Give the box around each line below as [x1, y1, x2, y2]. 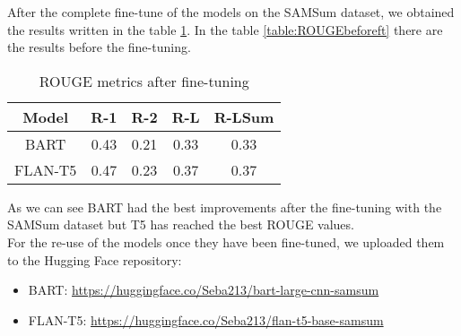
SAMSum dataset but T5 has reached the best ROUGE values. [7, 215, 354, 234]
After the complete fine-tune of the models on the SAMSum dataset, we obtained [7, 3, 455, 21]
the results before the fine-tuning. [7, 38, 191, 56]
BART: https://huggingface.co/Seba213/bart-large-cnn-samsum [28, 280, 379, 299]
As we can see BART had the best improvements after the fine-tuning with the [7, 197, 442, 216]
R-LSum [213, 106, 274, 127]
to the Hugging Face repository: [7, 250, 182, 269]
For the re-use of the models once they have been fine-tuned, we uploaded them [7, 232, 445, 251]
